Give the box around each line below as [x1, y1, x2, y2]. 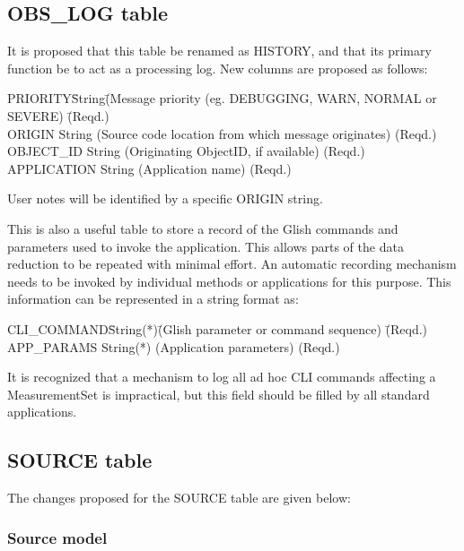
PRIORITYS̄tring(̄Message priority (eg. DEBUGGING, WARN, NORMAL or [7, 89, 437, 108]
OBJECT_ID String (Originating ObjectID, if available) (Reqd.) [7, 142, 365, 160]
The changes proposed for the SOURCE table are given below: [7, 488, 351, 507]
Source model [7, 526, 108, 548]
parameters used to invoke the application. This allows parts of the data [7, 237, 404, 255]
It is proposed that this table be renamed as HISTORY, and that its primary [7, 41, 432, 60]
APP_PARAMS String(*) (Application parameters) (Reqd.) [7, 337, 340, 356]
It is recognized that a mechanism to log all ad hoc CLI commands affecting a [7, 367, 436, 386]
